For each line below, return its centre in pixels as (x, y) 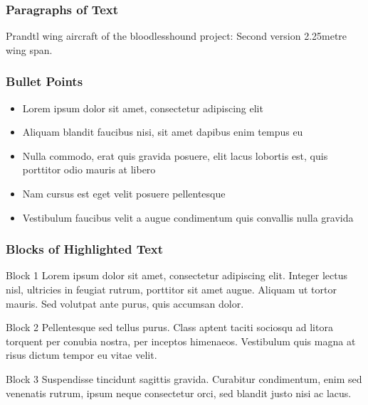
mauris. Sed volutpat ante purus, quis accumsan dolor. (125, 303)
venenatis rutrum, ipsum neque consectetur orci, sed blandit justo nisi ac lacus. (179, 393)
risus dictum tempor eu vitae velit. (82, 355)
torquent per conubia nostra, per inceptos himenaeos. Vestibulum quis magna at (181, 341)
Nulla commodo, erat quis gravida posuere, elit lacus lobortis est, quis (175, 155)
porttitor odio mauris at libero (89, 169)
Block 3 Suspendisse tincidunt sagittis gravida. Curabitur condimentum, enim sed (184, 378)
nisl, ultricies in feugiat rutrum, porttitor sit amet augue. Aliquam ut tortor (171, 289)
